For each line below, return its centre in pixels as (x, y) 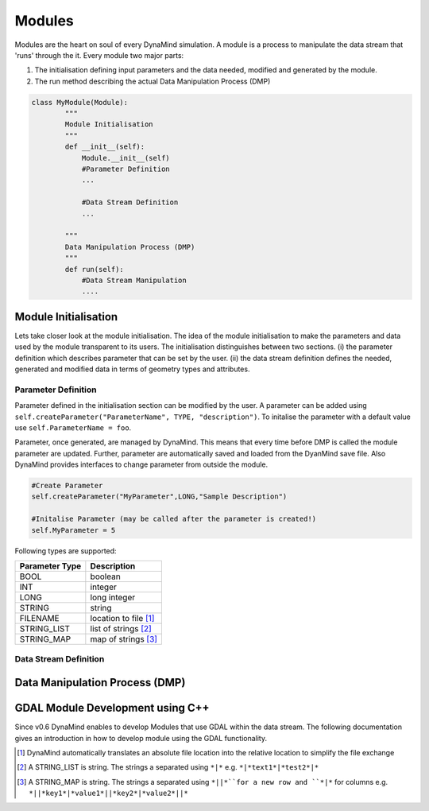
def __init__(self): (105, 147)
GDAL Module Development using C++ (112, 708)
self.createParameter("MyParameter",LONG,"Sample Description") (159, 497)
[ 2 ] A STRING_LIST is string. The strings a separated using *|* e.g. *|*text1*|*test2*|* (168, 767)
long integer (112, 598)
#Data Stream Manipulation (134, 280)
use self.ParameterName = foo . (73, 427)
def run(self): (95, 269)
